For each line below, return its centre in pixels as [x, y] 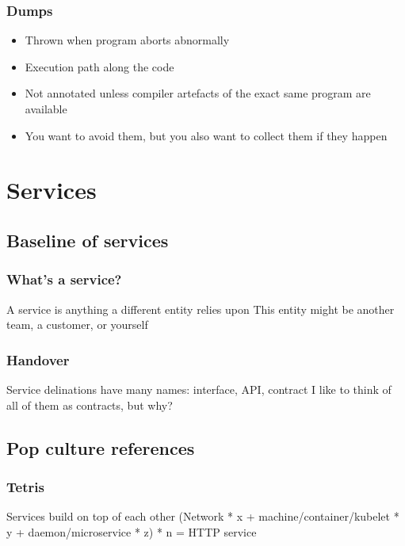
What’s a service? [64, 279]
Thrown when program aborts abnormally [127, 40]
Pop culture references [101, 447]
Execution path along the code [99, 66]
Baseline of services [88, 240]
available [46, 109]
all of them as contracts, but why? [90, 405]
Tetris [25, 486]
